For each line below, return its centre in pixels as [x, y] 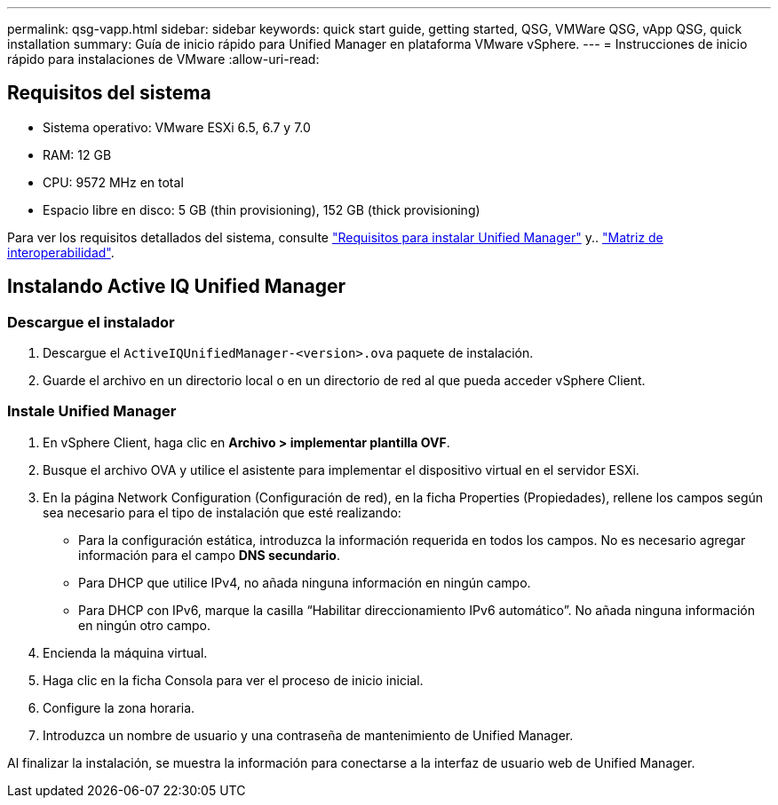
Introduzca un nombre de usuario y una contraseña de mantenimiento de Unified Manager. [308, 735]
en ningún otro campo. [144, 625]
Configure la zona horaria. [119, 707]
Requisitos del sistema [109, 93]
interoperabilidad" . [61, 252]
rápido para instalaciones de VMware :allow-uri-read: [163, 59]
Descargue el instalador [91, 322]
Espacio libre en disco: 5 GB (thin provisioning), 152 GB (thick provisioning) [262, 209]
